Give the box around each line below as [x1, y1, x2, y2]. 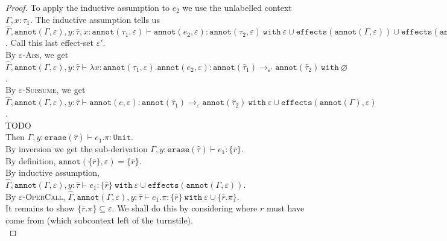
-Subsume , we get [22, 83, 86, 96]
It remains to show [5, 202, 75, 214]
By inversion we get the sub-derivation [5, 143, 148, 155]
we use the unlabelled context [182, 1, 292, 13]
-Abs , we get [22, 48, 69, 60]
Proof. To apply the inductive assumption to [5, 1, 170, 13]
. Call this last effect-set [5, 36, 94, 49]
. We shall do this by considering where [112, 202, 258, 214]
